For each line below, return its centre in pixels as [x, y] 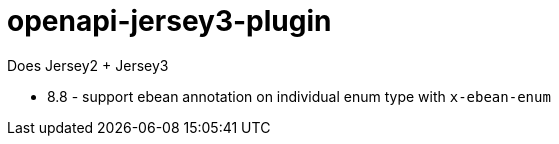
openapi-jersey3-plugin [169, 21]
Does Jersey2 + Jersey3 [88, 65]
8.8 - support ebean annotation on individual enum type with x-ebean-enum [299, 96]
